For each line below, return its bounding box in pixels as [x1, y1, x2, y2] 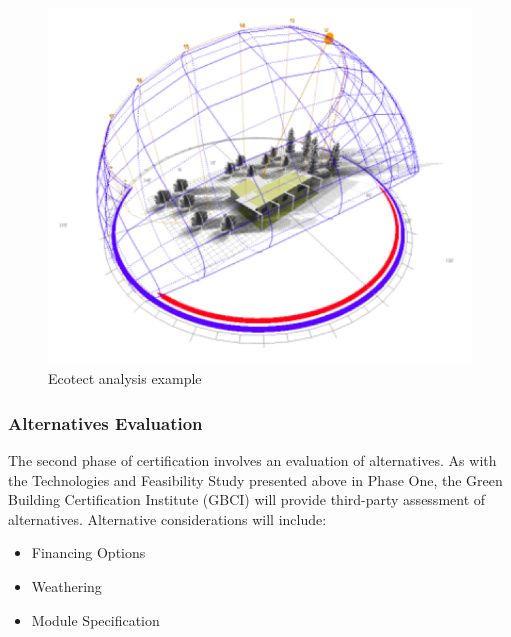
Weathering [31, 575, 102, 596]
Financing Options [31, 542, 146, 563]
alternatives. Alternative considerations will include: [8, 508, 327, 529]
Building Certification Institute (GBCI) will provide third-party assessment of [8, 489, 486, 510]
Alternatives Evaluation [8, 410, 203, 435]
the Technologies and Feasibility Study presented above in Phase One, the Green [8, 469, 503, 490]
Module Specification [31, 609, 160, 630]
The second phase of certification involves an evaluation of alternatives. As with [8, 449, 497, 470]
